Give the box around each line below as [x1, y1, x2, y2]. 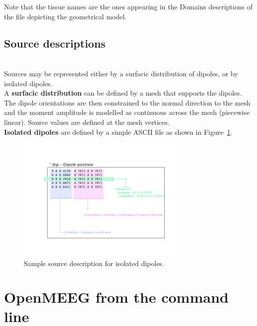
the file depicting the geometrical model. [4, 11, 127, 21]
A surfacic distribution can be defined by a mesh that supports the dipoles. [4, 88, 242, 98]
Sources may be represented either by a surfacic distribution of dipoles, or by [4, 68, 238, 78]
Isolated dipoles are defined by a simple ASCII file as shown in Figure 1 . [4, 126, 233, 137]
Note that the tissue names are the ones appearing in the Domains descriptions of [4, 1, 253, 11]
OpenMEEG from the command [4, 287, 229, 307]
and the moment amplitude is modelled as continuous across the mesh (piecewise [4, 107, 250, 117]
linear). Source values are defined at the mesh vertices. [4, 116, 170, 127]
